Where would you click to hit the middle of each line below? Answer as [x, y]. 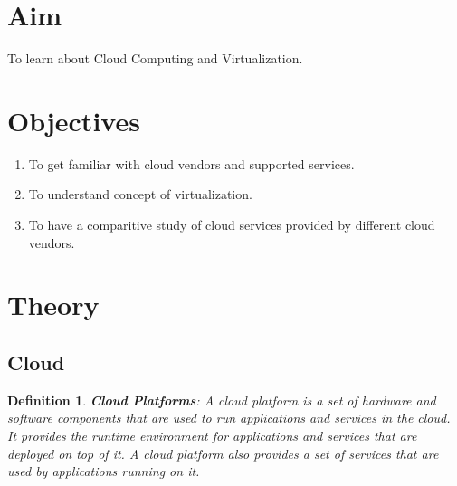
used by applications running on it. [104, 471]
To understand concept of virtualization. [140, 194]
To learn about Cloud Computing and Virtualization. [155, 58]
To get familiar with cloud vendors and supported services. [191, 163]
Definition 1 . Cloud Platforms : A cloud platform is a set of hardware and [222, 400]
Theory [53, 305]
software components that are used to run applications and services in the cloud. [229, 418]
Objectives [74, 120]
